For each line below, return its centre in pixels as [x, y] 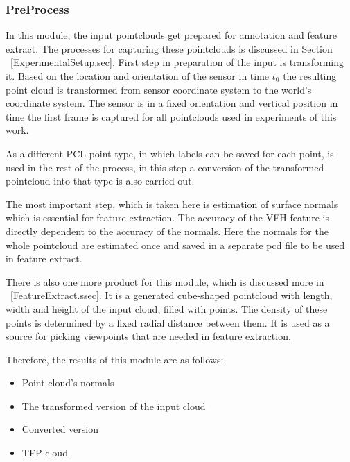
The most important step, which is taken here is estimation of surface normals [172, 204]
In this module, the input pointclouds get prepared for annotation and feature [171, 35]
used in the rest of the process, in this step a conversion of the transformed [165, 167]
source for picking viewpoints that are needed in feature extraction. [148, 336]
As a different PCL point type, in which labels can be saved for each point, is [170, 153]
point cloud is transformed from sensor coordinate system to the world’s [159, 89]
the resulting [310, 76]
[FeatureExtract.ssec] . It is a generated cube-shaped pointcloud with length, [172, 295]
